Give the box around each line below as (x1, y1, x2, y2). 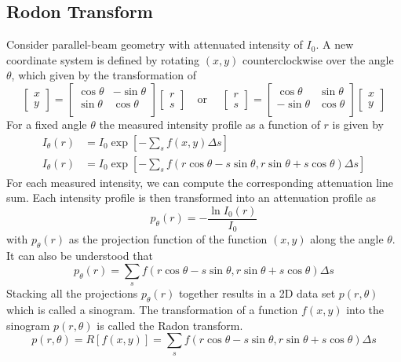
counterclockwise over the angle (242, 51, 394, 68)
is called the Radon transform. (97, 316, 243, 333)
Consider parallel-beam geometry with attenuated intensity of (6, 36, 303, 53)
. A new (315, 36, 354, 53)
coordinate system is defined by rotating (6, 51, 200, 68)
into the (346, 301, 384, 317)
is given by (332, 115, 384, 132)
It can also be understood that (6, 247, 153, 264)
